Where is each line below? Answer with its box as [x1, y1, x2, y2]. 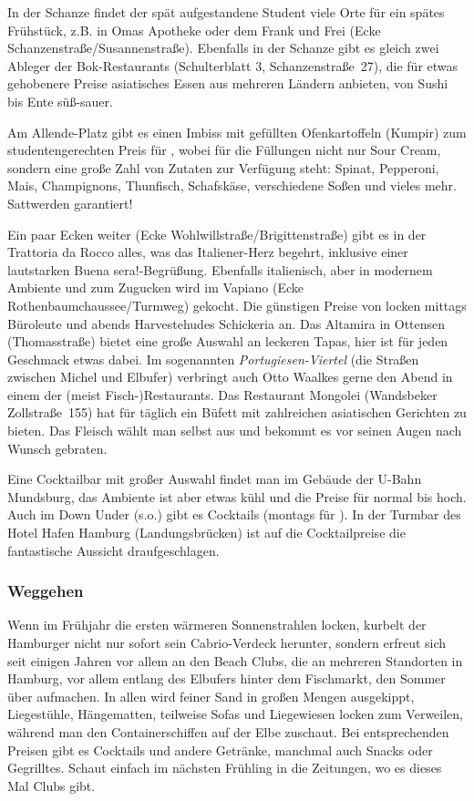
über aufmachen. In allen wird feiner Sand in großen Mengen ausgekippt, [7, 686, 415, 705]
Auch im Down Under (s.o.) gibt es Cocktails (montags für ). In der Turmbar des [7, 505, 461, 524]
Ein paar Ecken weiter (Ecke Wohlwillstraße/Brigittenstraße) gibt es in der [7, 224, 427, 243]
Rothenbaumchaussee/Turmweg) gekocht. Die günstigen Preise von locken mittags [7, 295, 467, 314]
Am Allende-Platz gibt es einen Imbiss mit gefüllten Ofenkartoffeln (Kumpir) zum [7, 122, 467, 141]
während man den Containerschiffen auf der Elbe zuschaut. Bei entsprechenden [7, 723, 449, 741]
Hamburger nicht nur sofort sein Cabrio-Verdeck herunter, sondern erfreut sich [7, 633, 447, 652]
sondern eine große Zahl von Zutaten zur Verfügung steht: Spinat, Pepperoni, [7, 158, 439, 177]
